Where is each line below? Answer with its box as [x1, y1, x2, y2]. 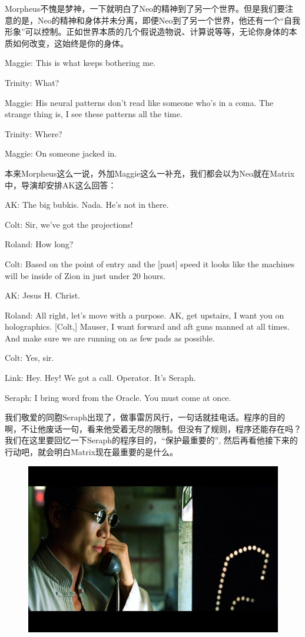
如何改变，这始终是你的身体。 [12, 37, 128, 49]
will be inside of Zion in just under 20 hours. [5, 269, 165, 281]
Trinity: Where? [5, 127, 62, 140]
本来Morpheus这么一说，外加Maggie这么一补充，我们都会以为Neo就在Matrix [5, 167, 295, 179]
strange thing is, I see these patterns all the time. [5, 108, 183, 120]
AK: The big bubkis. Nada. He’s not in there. [5, 198, 169, 211]
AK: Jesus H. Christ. [5, 289, 81, 301]
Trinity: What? [5, 76, 59, 88]
